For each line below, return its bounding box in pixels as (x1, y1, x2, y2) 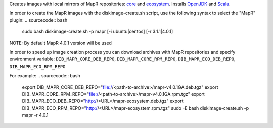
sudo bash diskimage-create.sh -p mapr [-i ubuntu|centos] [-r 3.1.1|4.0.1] (22, 28, 173, 35)
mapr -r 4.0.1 (22, 112, 49, 118)
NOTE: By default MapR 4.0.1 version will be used (9, 40, 112, 46)
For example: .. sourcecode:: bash (9, 73, 80, 79)
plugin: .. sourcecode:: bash (9, 17, 68, 23)
